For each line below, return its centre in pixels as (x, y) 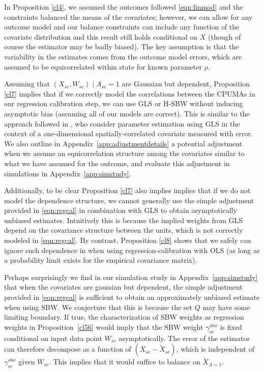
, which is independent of (215, 349)
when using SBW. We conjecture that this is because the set (98, 307)
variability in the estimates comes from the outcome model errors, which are (123, 56)
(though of (225, 36)
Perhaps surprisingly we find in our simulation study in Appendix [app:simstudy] (131, 277)
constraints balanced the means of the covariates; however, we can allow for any (128, 17)
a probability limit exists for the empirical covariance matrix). (101, 260)
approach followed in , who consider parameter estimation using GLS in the (122, 123)
